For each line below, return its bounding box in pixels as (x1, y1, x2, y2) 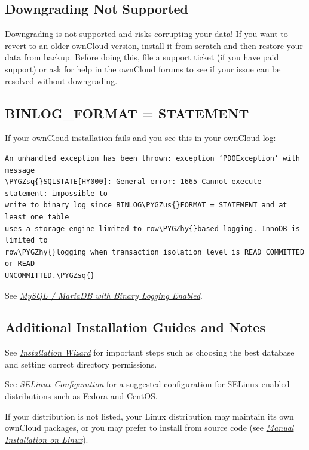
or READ (5, 259, 35, 268)
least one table (5, 212, 69, 221)
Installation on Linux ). (5, 433, 88, 445)
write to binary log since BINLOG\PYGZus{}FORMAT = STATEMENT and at (5, 201, 287, 210)
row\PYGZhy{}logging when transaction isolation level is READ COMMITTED (5, 247, 305, 256)
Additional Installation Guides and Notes (5, 318, 265, 336)
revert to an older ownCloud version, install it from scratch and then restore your (5, 39, 303, 51)
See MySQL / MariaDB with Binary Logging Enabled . (5, 289, 203, 301)
